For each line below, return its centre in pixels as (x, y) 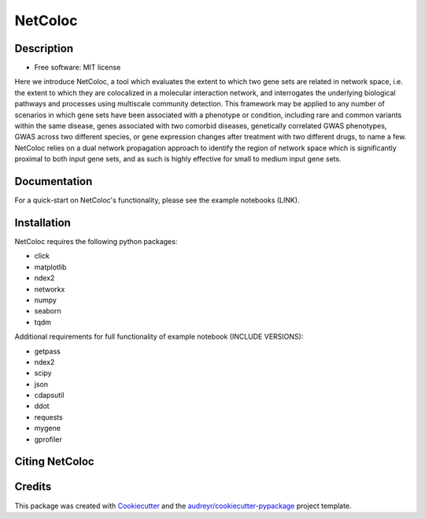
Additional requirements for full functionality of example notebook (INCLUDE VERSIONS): (159, 337)
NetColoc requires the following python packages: (96, 241)
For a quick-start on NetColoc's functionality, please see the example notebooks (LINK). (157, 200)
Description (44, 48)
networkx (50, 289)
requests (48, 417)
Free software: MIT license (78, 68)
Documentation (54, 182)
